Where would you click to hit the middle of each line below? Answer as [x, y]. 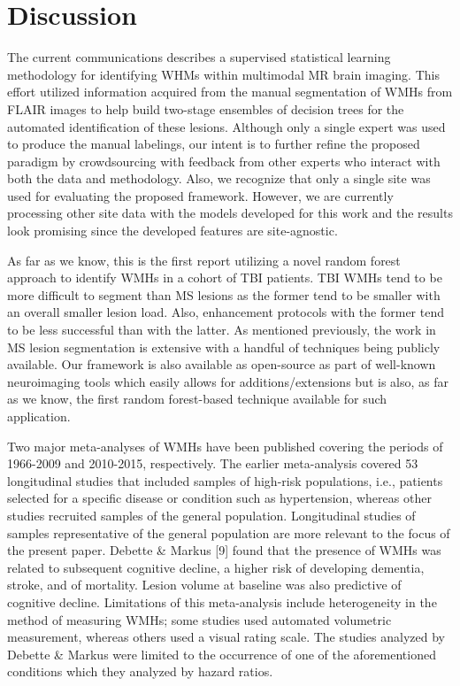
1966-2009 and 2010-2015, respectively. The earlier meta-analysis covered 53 [213, 463]
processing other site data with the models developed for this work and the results [230, 213]
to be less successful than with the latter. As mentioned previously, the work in [222, 330]
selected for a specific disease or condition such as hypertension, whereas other [219, 498]
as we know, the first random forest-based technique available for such [197, 399]
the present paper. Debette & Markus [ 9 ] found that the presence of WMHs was [224, 550]
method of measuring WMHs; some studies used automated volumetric [199, 619]
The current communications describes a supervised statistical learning [199, 57]
